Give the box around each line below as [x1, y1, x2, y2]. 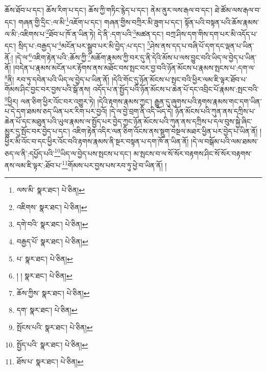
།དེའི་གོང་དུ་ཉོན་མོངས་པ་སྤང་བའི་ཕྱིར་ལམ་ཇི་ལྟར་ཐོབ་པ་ [111, 74, 247, 84]
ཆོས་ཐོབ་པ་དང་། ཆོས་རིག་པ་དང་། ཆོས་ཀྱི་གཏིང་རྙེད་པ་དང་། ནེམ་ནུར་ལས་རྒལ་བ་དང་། [5, 5, 213, 15]
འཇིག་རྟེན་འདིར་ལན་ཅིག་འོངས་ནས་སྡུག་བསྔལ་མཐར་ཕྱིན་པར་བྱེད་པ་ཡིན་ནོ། [72, 126, 258, 136]
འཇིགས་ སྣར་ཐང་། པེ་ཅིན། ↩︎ [16, 201, 87, 212]
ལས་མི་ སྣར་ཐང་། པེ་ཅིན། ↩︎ [16, 184, 85, 195]
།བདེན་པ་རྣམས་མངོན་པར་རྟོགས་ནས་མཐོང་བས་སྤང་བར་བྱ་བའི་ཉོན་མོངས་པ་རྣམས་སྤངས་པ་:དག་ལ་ [13, 62, 255, 73]
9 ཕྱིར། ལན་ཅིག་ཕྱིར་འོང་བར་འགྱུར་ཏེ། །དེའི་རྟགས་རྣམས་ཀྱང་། [5, 95, 152, 106]
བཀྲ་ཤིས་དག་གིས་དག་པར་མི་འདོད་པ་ [165, 28, 257, 39]
